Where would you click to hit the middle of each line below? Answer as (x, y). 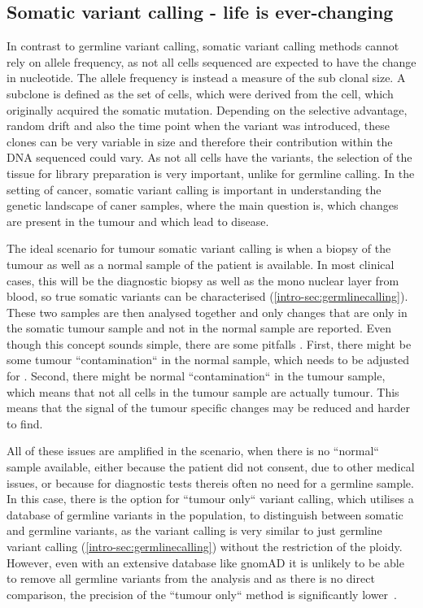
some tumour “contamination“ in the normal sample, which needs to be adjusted (208, 360)
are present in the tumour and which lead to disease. (138, 221)
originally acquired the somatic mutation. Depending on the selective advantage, (207, 109)
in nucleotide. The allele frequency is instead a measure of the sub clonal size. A (206, 78)
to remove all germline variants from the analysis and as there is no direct (191, 578)
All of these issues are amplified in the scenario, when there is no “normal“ (193, 451)
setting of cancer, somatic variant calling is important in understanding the (194, 189)
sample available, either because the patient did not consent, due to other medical (211, 467)
